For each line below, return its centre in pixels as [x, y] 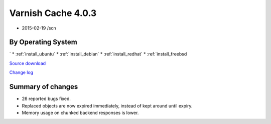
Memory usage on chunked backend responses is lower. [80, 112]
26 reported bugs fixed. [46, 99]
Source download [28, 63]
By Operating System [43, 42]
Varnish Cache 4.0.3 [53, 13]
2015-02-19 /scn [39, 28]
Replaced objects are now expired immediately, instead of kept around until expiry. [107, 105]
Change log [21, 72]
